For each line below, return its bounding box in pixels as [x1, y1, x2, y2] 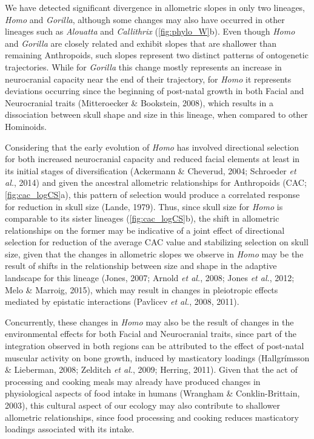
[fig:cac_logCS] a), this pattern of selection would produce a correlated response [5, 188, 300, 200]
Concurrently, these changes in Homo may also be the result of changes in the [5, 315, 294, 328]
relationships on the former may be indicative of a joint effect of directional [5, 223, 285, 236]
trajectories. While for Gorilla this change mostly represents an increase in [5, 60, 282, 73]
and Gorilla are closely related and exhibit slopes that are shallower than [5, 36, 277, 49]
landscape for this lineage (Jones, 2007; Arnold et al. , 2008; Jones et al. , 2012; [5, 271, 295, 284]
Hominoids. [5, 120, 47, 132]
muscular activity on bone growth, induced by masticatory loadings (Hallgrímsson [5, 351, 310, 364]
